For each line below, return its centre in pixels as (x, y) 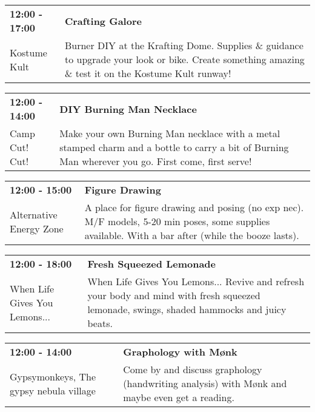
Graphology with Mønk (180, 352)
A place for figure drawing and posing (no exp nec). (194, 207)
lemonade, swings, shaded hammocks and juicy (187, 309)
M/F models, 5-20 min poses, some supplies (177, 221)
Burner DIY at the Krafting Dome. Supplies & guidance (184, 45)
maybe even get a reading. (179, 397)
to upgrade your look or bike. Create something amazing (184, 59)
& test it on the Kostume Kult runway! (148, 73)
